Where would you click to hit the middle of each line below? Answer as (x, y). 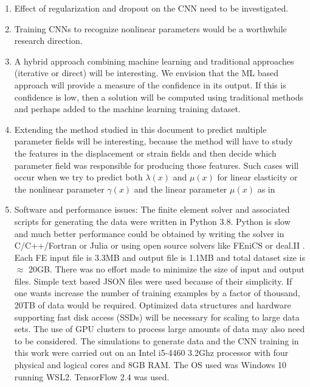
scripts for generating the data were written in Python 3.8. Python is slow (152, 221)
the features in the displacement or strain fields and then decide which (145, 153)
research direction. (48, 41)
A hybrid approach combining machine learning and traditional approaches (154, 61)
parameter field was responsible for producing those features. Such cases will (157, 165)
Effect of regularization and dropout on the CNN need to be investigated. (151, 8)
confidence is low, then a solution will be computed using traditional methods (159, 97)
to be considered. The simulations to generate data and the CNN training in (157, 340)
